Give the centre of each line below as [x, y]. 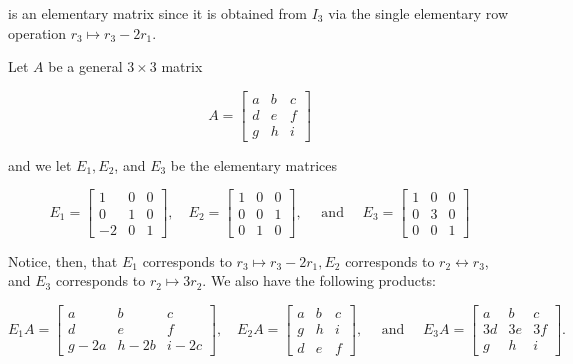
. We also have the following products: [319, 280]
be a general [85, 66]
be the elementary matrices [254, 164]
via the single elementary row [418, 13]
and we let [40, 164]
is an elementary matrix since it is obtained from [157, 13]
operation [37, 32]
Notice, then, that [63, 260]
